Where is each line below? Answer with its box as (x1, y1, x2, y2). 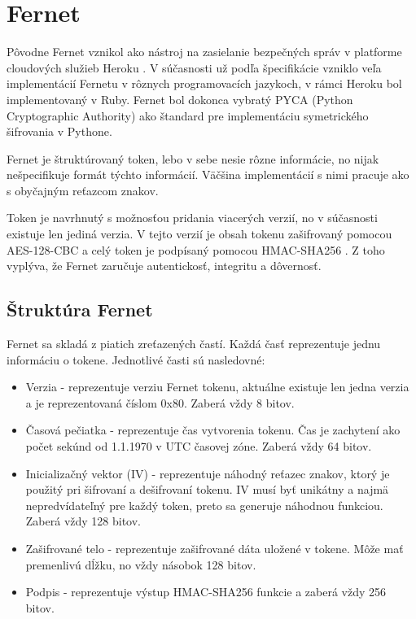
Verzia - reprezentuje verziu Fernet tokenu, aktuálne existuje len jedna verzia (25, 378, 409, 395)
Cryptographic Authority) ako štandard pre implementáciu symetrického (7, 107, 369, 124)
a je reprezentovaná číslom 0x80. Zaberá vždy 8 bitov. (25, 394, 295, 411)
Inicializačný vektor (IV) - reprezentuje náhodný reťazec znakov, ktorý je (25, 464, 390, 482)
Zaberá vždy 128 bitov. (25, 512, 142, 530)
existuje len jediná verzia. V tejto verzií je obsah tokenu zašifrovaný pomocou (7, 225, 392, 242)
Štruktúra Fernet (7, 297, 153, 322)
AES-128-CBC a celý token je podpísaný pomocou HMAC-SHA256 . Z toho (7, 241, 385, 258)
